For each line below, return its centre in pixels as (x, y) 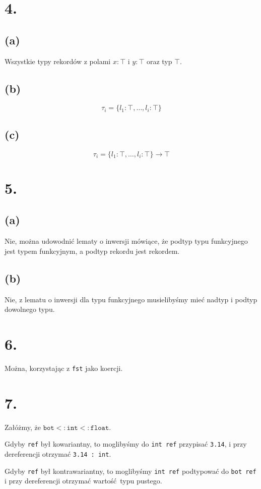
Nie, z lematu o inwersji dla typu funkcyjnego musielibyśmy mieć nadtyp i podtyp (131, 299)
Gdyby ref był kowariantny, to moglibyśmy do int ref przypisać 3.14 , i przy (126, 444)
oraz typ (159, 61)
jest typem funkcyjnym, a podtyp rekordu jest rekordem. (92, 251)
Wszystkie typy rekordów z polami (58, 61)
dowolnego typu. (30, 309)
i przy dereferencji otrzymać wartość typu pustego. (83, 481)
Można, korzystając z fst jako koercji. (64, 368)
